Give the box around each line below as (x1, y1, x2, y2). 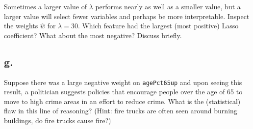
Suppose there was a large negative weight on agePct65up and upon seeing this (4, 77, 242, 87)
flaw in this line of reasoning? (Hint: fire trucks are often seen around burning (4, 106, 237, 116)
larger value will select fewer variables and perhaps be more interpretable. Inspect (4, 11, 250, 21)
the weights (4, 21, 38, 31)
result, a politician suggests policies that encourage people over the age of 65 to (4, 86, 243, 97)
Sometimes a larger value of (4, 1, 87, 11)
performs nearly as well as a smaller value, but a (95, 1, 241, 11)
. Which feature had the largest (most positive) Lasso (77, 21, 239, 31)
